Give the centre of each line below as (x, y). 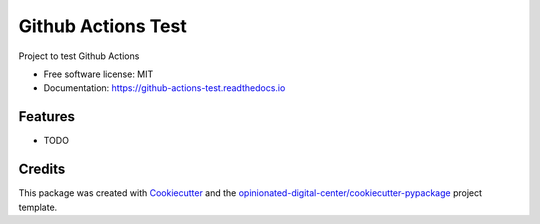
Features (46, 116)
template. (38, 207)
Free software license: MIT (98, 74)
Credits (42, 169)
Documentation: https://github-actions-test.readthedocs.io (164, 88)
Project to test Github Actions (79, 56)
